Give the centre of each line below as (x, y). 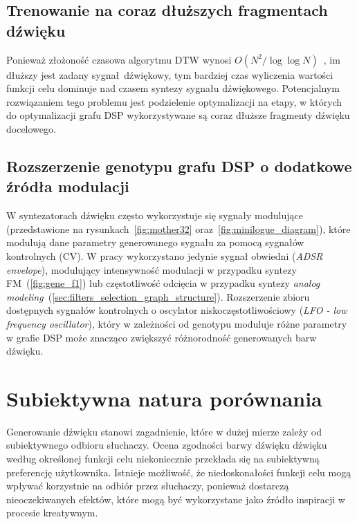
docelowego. (31, 128)
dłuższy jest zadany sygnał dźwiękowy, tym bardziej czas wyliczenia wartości (170, 74)
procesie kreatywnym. (52, 513)
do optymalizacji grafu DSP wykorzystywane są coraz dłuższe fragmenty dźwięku (178, 115)
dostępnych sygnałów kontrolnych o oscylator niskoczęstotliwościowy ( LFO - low (177, 310)
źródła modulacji (68, 186)
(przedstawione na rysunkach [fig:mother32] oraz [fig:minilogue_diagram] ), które (178, 228)
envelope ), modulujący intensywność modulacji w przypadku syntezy (152, 269)
